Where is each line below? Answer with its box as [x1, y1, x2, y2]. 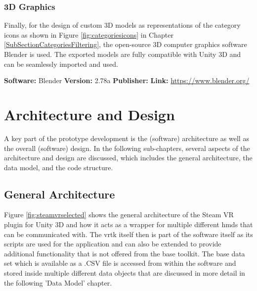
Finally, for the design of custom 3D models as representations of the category [4, 20, 241, 30]
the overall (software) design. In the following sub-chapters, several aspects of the [4, 143, 250, 153]
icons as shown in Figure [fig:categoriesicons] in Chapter [4, 29, 173, 40]
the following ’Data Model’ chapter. [4, 277, 112, 288]
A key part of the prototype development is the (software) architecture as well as [4, 133, 249, 143]
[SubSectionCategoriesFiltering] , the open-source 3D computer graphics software [4, 39, 247, 49]
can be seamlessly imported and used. [4, 58, 118, 69]
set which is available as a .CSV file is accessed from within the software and [4, 258, 236, 268]
